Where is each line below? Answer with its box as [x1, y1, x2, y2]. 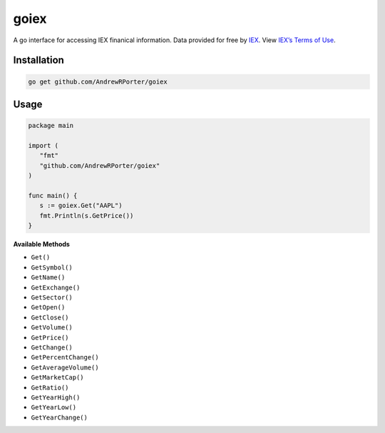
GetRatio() [31, 383, 69, 392]
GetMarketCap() [31, 374, 85, 382]
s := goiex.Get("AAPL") [39, 201, 123, 210]
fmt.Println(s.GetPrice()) [39, 211, 134, 219]
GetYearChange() [31, 413, 88, 422]
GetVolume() [31, 324, 73, 332]
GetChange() [31, 343, 73, 352]
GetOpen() [31, 304, 66, 312]
